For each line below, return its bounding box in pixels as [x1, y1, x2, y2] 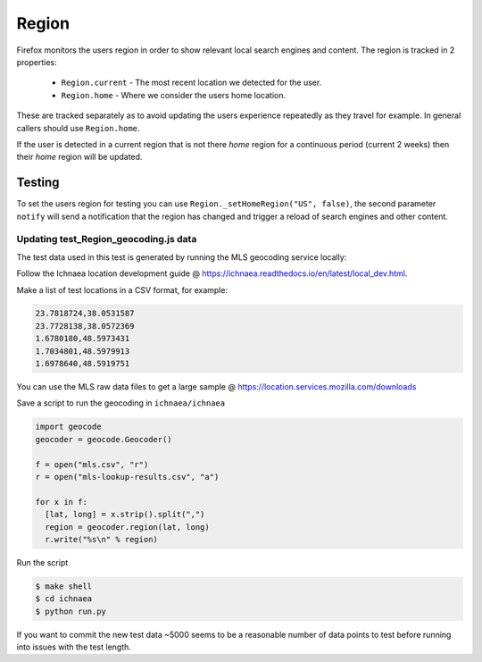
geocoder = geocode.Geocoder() [35, 434, 173, 444]
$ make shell [35, 581, 93, 591]
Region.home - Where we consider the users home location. [61, 89, 286, 100]
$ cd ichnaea [35, 594, 93, 604]
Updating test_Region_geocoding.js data [16, 233, 197, 246]
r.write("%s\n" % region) [45, 534, 158, 544]
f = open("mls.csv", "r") [35, 459, 149, 469]
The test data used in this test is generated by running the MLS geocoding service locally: [16, 251, 347, 263]
